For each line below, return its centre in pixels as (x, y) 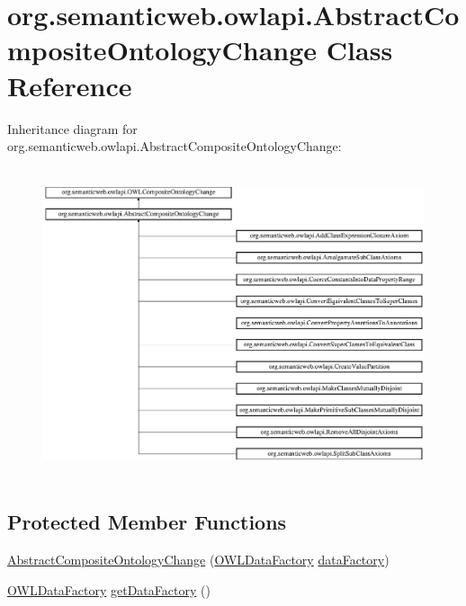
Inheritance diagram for (72, 128)
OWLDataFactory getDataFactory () (109, 589)
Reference (70, 85)
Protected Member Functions (147, 522)
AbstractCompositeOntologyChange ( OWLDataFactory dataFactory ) (198, 560)
